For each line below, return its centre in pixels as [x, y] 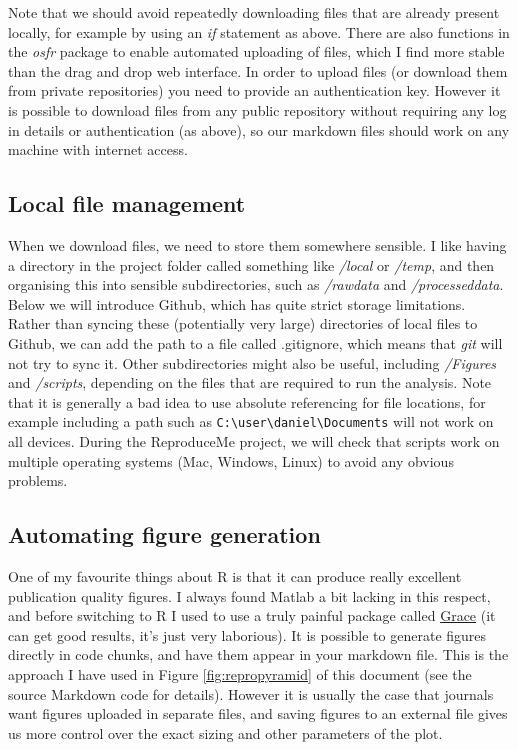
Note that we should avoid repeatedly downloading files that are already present [254, 12]
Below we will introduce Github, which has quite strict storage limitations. [237, 303]
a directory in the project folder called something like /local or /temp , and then [251, 264]
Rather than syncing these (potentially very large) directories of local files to [243, 323]
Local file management [127, 203]
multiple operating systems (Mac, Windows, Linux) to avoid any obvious [231, 460]
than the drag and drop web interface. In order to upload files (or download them [258, 70]
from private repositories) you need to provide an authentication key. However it [254, 90]
